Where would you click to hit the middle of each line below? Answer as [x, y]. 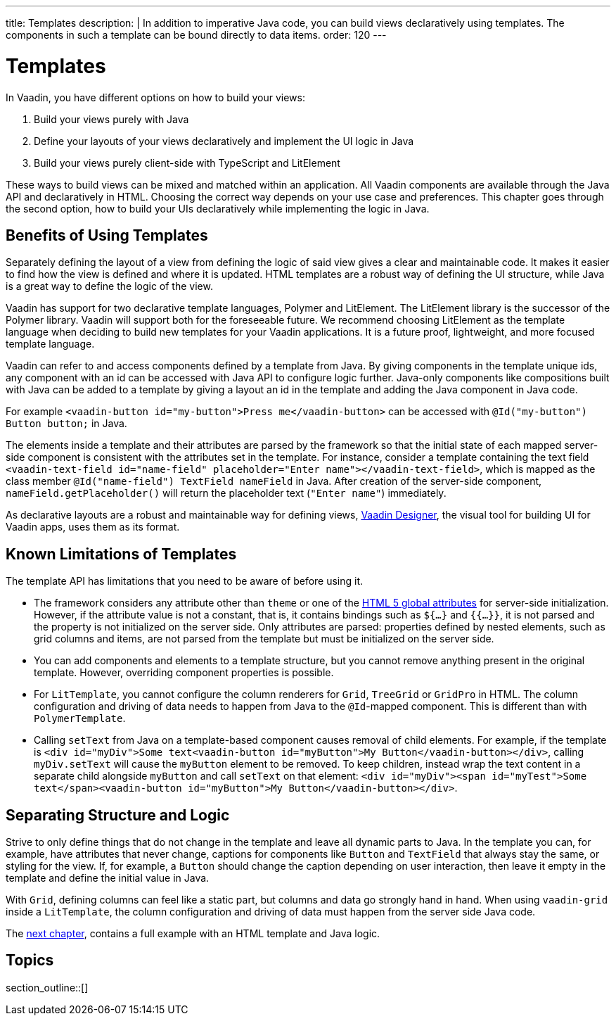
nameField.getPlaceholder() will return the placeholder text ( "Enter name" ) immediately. [226, 493]
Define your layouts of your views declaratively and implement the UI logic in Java [224, 141]
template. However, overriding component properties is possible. [184, 673]
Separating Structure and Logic [118, 815]
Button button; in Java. [66, 424]
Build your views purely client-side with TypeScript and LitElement [187, 163]
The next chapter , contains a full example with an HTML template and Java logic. [193, 934]
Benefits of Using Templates [107, 235]
